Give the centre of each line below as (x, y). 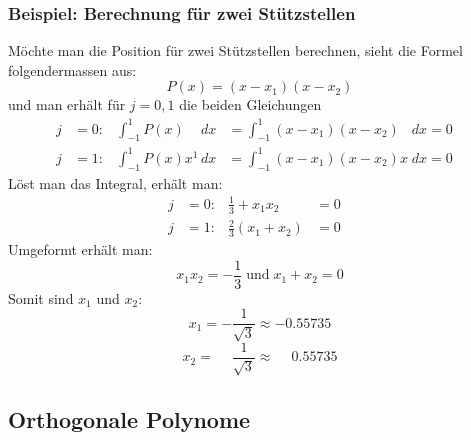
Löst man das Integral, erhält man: (115, 182)
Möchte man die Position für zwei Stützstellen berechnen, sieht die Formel (235, 50)
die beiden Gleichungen (250, 104)
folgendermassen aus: (72, 69)
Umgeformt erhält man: (80, 249)
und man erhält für (67, 104)
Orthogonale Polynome (129, 418)
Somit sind (41, 297)
